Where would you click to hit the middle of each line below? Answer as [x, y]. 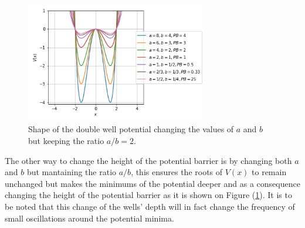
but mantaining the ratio [72, 172]
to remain [269, 172]
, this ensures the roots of [177, 172]
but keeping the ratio [66, 141]
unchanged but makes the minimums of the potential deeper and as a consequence [152, 183]
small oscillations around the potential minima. [89, 218]
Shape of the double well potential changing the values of [131, 129]
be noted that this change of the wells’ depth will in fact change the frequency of [150, 207]
